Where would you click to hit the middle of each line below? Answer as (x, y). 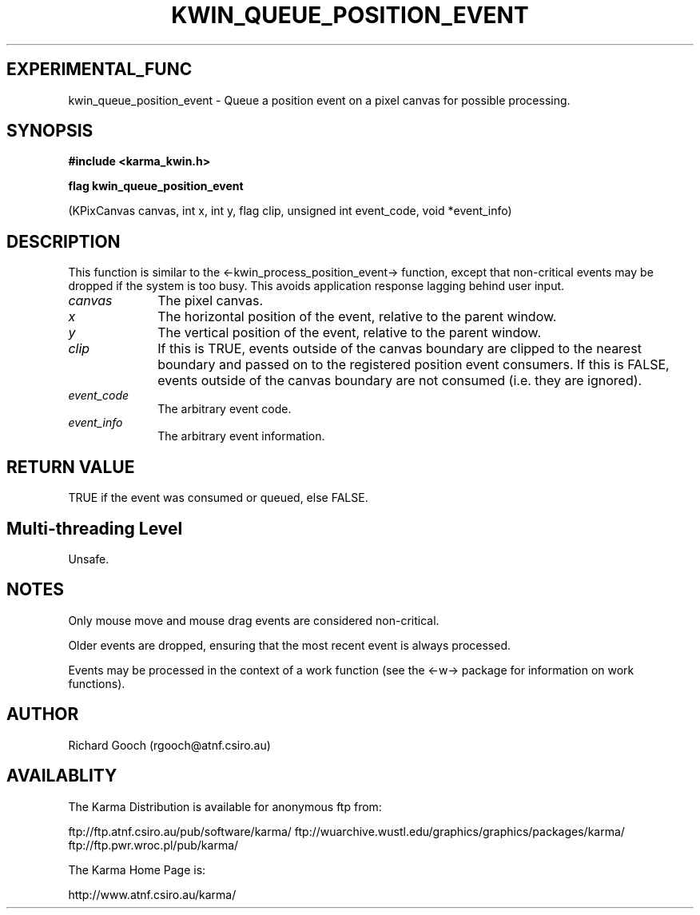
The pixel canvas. (211, 301)
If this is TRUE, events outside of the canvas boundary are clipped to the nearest (400, 349)
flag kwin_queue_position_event (156, 186)
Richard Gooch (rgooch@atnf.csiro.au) (169, 745)
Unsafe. (89, 559)
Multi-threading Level (95, 528)
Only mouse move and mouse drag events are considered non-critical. (254, 620)
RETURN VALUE (71, 467)
